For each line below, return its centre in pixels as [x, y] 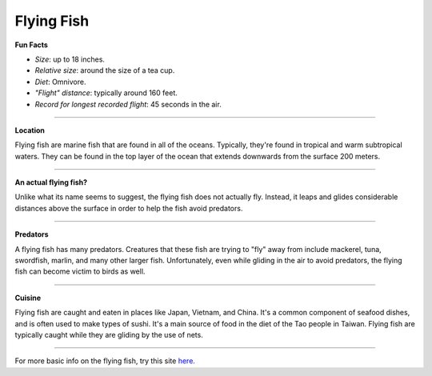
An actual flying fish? [51, 182]
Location [30, 130]
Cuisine [28, 298]
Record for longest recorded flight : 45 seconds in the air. [128, 104]
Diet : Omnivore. [60, 82]
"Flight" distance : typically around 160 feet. [106, 93]
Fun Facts [31, 45]
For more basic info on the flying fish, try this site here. [105, 361]
